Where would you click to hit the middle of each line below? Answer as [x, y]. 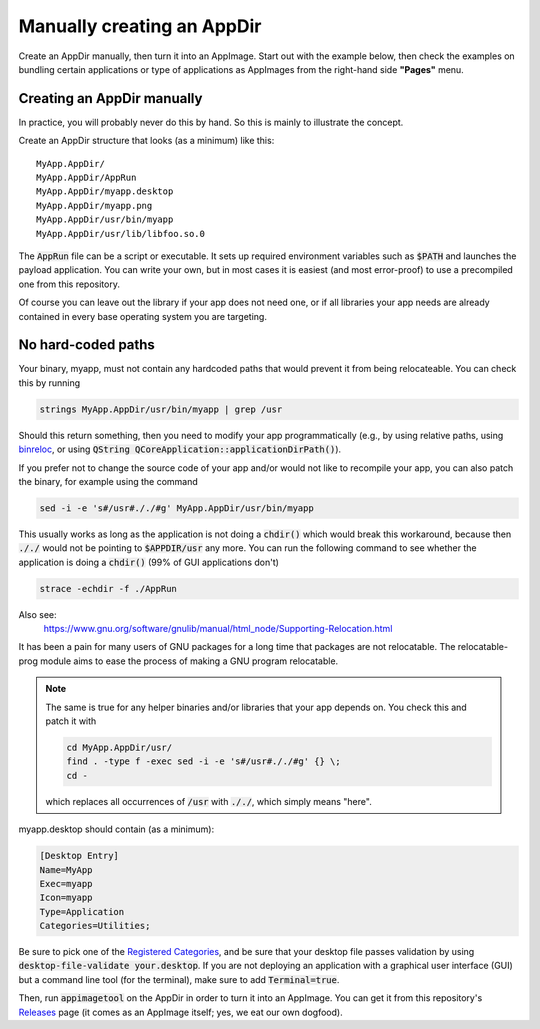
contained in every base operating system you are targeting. [142, 316]
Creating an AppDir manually [110, 98]
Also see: [37, 614]
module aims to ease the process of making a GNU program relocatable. [189, 661]
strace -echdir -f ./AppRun [108, 588]
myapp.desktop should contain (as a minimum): [116, 829]
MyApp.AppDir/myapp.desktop [105, 191]
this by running [49, 382]
